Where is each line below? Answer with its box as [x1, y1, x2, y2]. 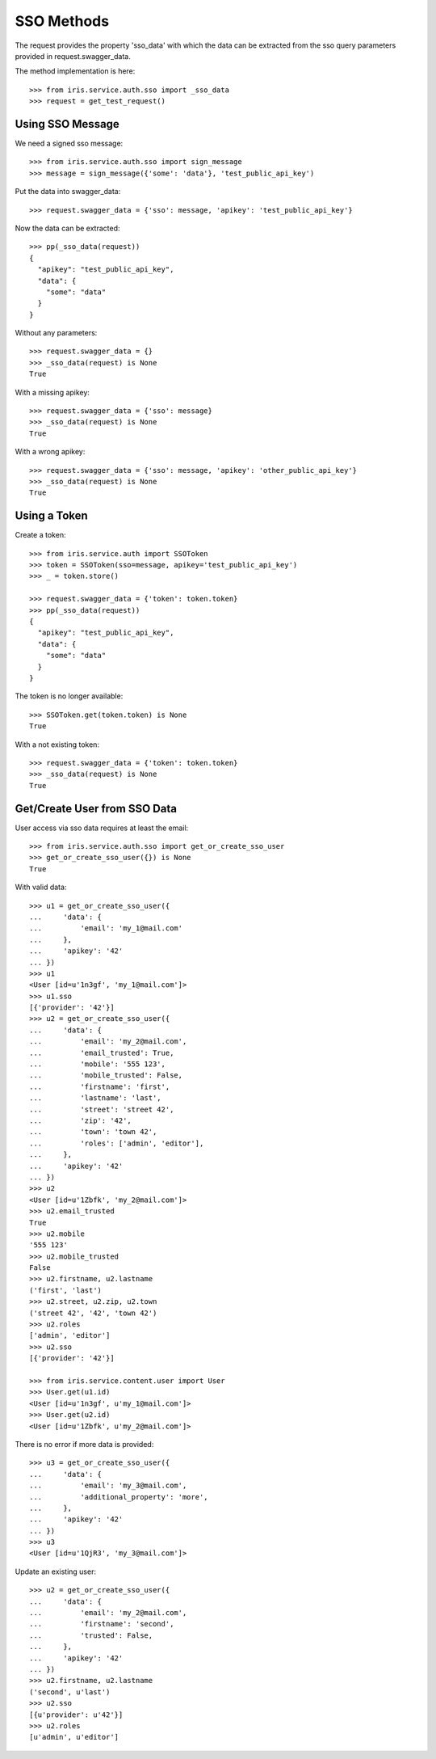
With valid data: [15, 882, 67, 892]
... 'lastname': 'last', [29, 1094, 161, 1103]
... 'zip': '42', [29, 1116, 132, 1125]
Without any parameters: [15, 328, 98, 338]
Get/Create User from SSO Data [15, 801, 178, 816]
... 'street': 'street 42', [29, 1104, 174, 1114]
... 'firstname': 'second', [29, 1619, 174, 1629]
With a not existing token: [15, 740, 100, 749]
